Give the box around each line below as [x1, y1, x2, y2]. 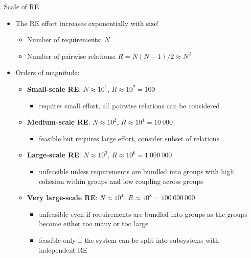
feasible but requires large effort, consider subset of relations [39, 133, 219, 143]
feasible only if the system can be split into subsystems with [39, 234, 219, 245]
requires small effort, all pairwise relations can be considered [39, 100, 220, 110]
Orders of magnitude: [15, 67, 80, 77]
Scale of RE [4, 1, 39, 11]
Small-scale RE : [27, 83, 81, 94]
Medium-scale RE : [27, 117, 91, 127]
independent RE [39, 244, 88, 255]
